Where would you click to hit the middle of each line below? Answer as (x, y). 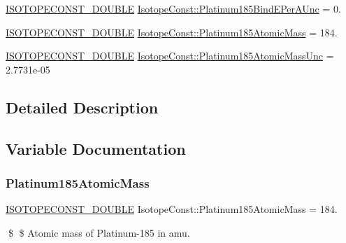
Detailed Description (82, 107)
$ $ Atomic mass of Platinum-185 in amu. (99, 232)
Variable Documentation (96, 148)
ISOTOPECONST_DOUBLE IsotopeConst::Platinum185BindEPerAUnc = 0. (173, 8)
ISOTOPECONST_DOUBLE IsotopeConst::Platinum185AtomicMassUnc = (170, 56)
